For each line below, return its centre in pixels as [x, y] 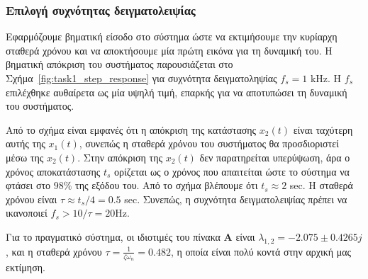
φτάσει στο [28, 185]
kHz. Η [326, 78]
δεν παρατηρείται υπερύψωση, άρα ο [275, 157]
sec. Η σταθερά [321, 185]
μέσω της [25, 157]
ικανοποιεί [27, 213]
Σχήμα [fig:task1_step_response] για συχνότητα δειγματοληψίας [141, 78]
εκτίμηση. [26, 267]
